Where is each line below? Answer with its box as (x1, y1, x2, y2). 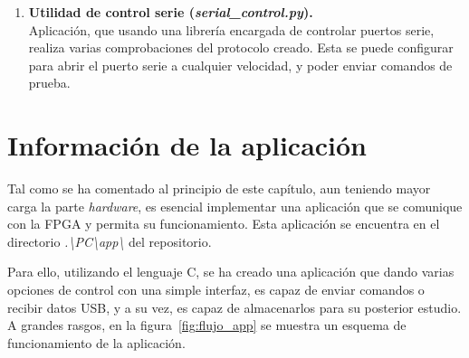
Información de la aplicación (7, 127, 368, 164)
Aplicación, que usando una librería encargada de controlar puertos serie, (28, 20, 435, 39)
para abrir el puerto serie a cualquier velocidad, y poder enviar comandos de (28, 55, 453, 74)
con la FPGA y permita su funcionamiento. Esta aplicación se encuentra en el (7, 214, 440, 233)
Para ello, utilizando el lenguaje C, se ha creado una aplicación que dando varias (7, 262, 455, 281)
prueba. (28, 73, 71, 92)
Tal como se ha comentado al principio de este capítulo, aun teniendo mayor (7, 179, 431, 198)
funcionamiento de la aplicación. (7, 333, 186, 352)
